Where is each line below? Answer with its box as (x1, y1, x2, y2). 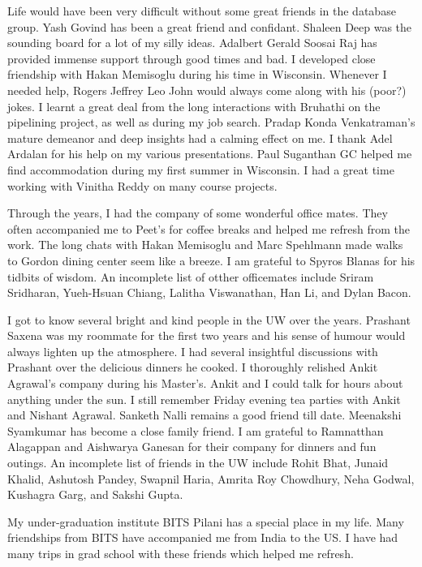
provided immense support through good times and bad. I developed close (7, 49, 376, 67)
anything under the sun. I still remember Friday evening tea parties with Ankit (7, 390, 401, 407)
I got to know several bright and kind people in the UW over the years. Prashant (7, 311, 411, 328)
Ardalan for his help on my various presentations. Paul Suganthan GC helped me (7, 145, 412, 162)
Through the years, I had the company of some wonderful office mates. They (7, 204, 388, 221)
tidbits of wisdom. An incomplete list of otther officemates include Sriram (7, 268, 374, 285)
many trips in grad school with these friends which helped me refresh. (7, 545, 354, 561)
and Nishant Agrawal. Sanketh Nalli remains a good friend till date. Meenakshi (7, 406, 402, 423)
